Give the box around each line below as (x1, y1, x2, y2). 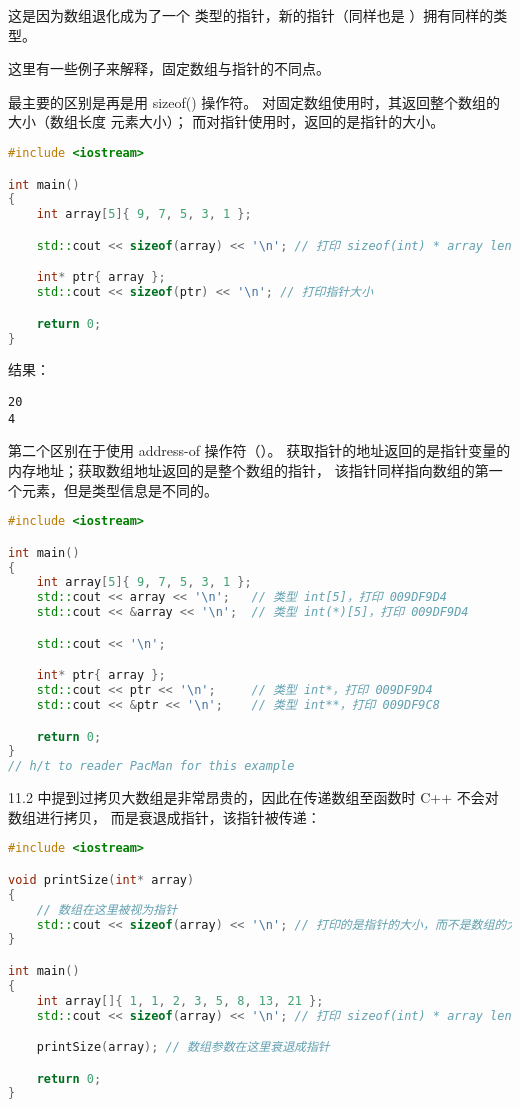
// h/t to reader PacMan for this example (8, 759, 295, 774)
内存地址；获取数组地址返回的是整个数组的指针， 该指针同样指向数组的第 (8, 459, 489, 480)
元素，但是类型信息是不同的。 (21, 479, 218, 500)
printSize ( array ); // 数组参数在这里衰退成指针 (36, 1040, 330, 1055)
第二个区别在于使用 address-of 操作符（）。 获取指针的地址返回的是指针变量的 (8, 440, 511, 461)
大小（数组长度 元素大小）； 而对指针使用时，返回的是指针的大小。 (8, 111, 445, 132)
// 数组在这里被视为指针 (36, 902, 178, 917)
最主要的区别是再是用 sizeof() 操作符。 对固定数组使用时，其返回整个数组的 (8, 91, 500, 112)
